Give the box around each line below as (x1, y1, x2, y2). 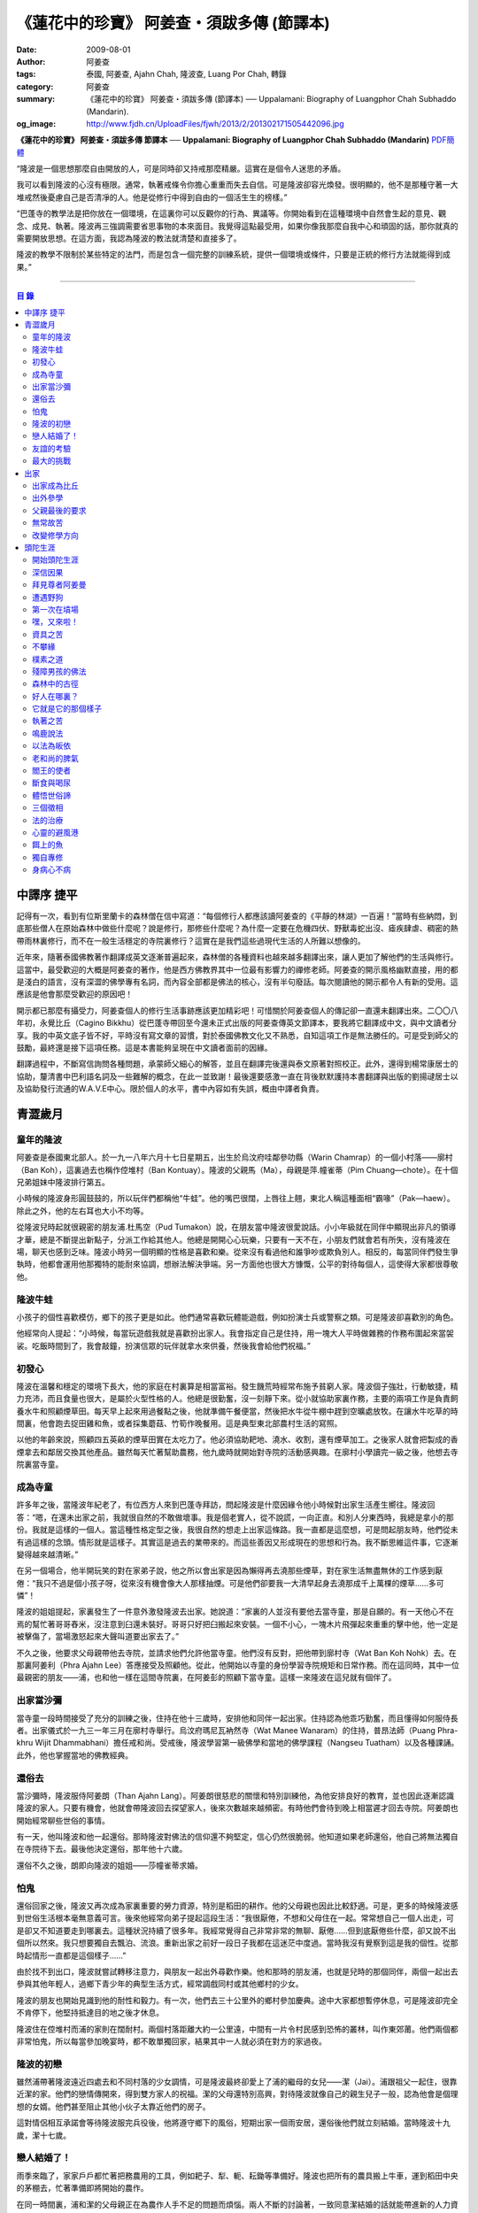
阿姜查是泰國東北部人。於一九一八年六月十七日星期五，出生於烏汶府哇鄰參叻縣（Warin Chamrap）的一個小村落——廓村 (16, 1152, 453, 1163)
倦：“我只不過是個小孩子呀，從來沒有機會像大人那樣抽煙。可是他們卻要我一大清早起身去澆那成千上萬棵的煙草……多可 (16, 1577, 444, 1588)
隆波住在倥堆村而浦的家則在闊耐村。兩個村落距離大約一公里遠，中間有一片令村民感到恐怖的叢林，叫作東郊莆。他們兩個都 (16, 2024, 459, 2034)
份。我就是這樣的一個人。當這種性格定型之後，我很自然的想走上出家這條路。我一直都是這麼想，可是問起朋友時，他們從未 (16, 1524, 459, 1535)
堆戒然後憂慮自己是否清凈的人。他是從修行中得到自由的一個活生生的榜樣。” (16, 191, 288, 203)
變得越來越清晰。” (16, 1549, 79, 1560)
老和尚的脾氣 (32, 752, 79, 763)
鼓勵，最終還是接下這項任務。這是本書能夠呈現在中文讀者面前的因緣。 (16, 1042, 273, 1053)
